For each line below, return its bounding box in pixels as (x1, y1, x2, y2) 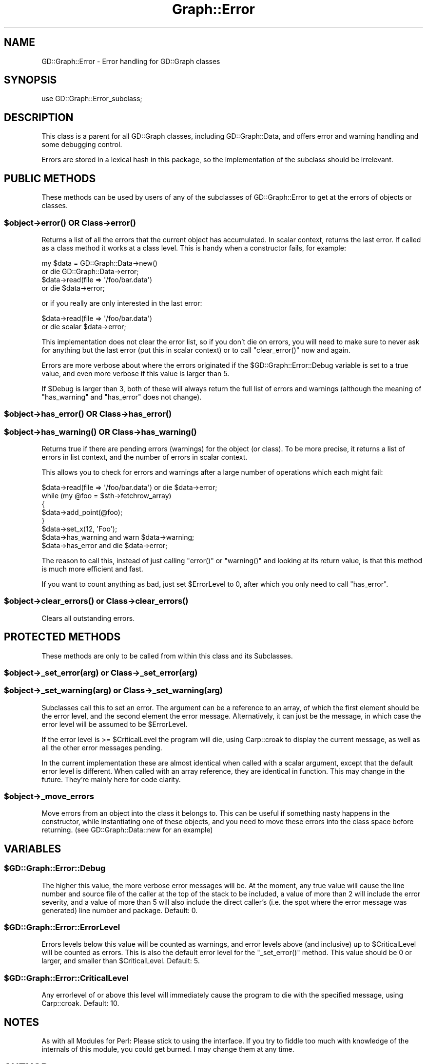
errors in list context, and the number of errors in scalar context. (41, 453, 248, 461)
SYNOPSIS (4, 74, 57, 86)
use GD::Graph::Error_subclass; (41, 94, 142, 103)
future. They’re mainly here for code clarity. (41, 775, 181, 784)
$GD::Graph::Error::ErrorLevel (4, 922, 120, 933)
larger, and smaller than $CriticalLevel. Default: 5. (41, 957, 200, 965)
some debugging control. (41, 140, 122, 149)
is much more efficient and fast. (41, 565, 143, 573)
